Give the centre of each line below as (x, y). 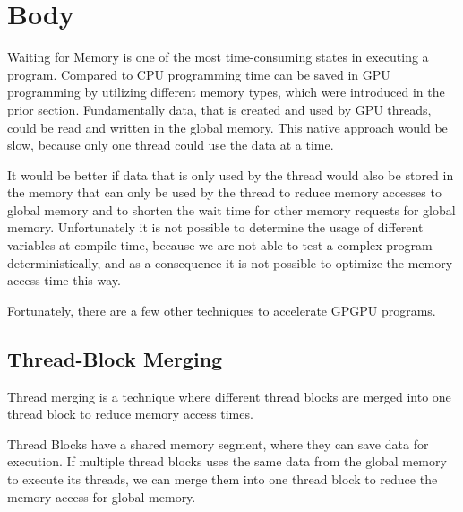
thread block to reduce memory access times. (130, 414)
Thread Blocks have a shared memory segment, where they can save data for (218, 443)
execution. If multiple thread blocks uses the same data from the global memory (227, 461)
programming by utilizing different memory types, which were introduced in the (226, 92)
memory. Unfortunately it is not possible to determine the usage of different (215, 227)
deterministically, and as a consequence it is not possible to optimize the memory (230, 262)
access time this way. (64, 280)
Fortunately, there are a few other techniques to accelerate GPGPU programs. (222, 310)
